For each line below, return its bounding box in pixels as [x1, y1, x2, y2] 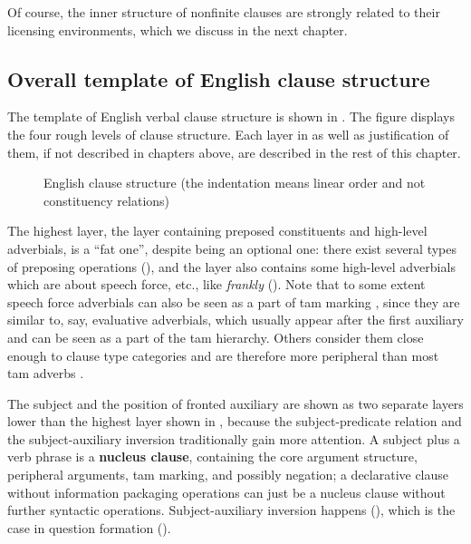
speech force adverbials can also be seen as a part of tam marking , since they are [7, 292, 460, 311]
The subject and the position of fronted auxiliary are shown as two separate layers [7, 393, 464, 413]
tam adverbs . [7, 364, 84, 383]
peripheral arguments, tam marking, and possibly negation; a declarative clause [7, 465, 449, 484]
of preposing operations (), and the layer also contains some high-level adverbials [7, 257, 456, 276]
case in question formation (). [7, 518, 171, 537]
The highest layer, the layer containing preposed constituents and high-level [7, 221, 428, 240]
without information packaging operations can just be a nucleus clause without [7, 482, 446, 501]
